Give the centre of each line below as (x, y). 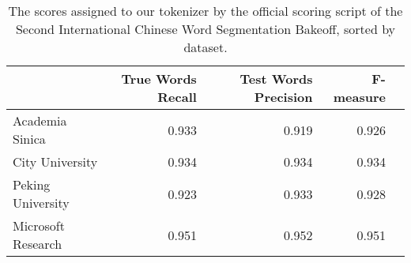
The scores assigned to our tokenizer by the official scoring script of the (205, 11)
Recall (177, 97)
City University (55, 162)
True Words (159, 79)
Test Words (276, 79)
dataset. (205, 47)
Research (38, 244)
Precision (283, 97)
